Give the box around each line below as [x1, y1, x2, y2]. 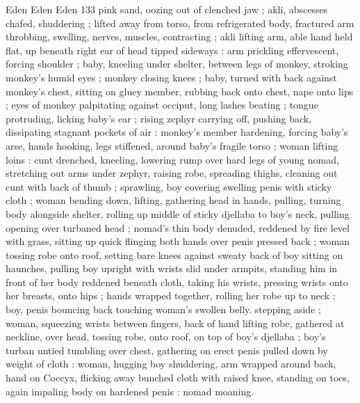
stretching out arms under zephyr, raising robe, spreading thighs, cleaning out [6, 166, 338, 180]
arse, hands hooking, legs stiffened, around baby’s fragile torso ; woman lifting [6, 138, 338, 152]
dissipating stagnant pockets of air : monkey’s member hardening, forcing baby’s [6, 125, 348, 139]
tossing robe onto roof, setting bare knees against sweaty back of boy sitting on [6, 247, 343, 262]
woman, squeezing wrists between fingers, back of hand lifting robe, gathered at [6, 315, 345, 330]
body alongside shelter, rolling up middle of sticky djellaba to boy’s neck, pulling [6, 206, 350, 221]
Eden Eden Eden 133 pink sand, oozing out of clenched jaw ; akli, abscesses [6, 2, 328, 16]
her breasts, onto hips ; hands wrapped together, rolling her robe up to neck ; [6, 288, 336, 303]
